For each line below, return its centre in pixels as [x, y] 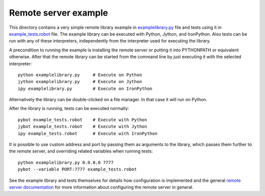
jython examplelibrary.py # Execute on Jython [80, 82]
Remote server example [58, 13]
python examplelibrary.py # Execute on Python [80, 75]
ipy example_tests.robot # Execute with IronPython [88, 133]
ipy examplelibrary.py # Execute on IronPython [85, 88]
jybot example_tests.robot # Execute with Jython [82, 127]
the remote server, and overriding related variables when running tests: [81, 151]
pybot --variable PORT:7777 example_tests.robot [77, 169]
